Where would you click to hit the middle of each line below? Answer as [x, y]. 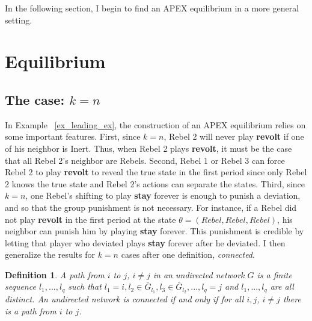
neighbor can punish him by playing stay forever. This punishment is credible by [154, 231]
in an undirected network [199, 274]
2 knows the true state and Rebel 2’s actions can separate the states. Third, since [155, 183]
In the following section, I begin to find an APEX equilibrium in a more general [152, 8]
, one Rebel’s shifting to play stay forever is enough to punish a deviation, [163, 195]
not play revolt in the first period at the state [90, 219]
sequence [20, 286]
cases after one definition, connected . [188, 254]
